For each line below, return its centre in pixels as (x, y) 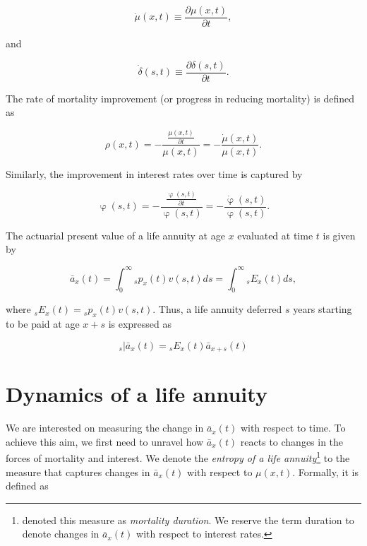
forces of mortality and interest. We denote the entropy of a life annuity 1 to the (178, 457)
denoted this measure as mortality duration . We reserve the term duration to (188, 520)
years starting (323, 309)
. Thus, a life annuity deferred (217, 309)
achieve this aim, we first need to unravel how (105, 441)
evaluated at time (275, 235)
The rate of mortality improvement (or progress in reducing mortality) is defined (180, 98)
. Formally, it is (325, 471)
